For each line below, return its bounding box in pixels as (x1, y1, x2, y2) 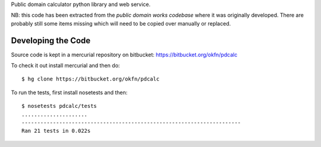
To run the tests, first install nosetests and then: (11, 89, 128, 96)
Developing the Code (11, 36, 91, 46)
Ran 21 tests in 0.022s (21, 127, 91, 135)
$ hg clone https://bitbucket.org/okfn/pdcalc (21, 76, 160, 82)
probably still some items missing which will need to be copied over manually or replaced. (11, 20, 231, 27)
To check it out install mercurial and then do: (11, 62, 120, 69)
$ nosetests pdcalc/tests (21, 103, 97, 110)
